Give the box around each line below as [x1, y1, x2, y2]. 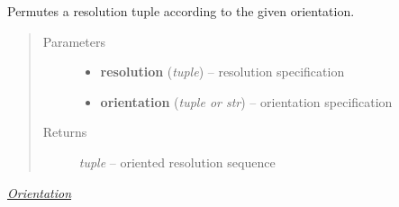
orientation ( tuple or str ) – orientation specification [100, 92, 393, 111]
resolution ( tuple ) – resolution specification [100, 62, 345, 81]
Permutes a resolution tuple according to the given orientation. [7, 2, 355, 20]
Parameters [42, 31, 105, 50]
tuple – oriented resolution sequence [78, 152, 276, 171]
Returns [42, 122, 87, 141]
